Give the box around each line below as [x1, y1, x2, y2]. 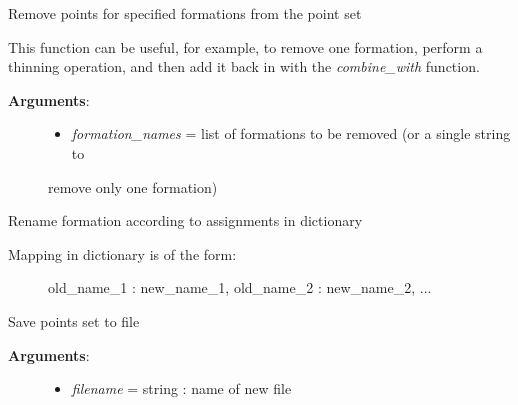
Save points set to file [8, 310, 140, 331]
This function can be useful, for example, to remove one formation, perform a [8, 36, 483, 57]
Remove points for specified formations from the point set [8, 3, 362, 23]
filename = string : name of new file [71, 378, 292, 399]
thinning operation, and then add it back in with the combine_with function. [8, 56, 480, 77]
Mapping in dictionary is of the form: [8, 243, 237, 264]
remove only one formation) [48, 176, 218, 197]
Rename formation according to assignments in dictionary [8, 210, 363, 231]
